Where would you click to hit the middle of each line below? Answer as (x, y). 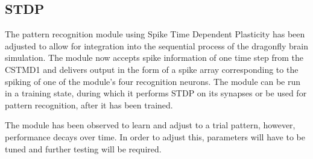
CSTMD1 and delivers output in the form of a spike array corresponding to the (152, 69)
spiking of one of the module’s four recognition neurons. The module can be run (153, 81)
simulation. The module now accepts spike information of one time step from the (154, 58)
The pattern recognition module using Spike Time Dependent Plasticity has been (155, 34)
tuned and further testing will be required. (83, 148)
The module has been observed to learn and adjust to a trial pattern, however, (150, 125)
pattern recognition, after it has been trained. (89, 104)
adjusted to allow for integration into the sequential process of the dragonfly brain (156, 45)
